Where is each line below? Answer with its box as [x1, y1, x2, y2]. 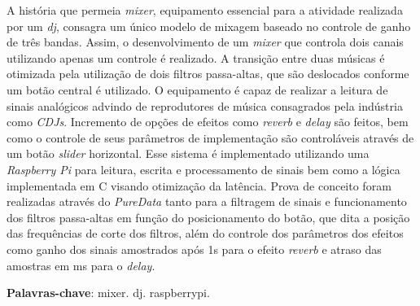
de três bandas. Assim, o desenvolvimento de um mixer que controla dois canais [7, 33, 404, 50]
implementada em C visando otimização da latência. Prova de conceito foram [7, 177, 392, 194]
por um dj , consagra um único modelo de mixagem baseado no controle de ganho [7, 17, 411, 34]
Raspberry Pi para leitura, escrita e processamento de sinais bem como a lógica [7, 160, 400, 177]
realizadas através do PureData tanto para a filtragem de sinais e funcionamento [7, 193, 407, 210]
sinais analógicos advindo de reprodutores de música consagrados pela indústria [7, 97, 403, 114]
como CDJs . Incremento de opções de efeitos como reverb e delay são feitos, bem [7, 113, 409, 130]
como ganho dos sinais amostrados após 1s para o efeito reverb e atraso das [7, 240, 382, 257]
